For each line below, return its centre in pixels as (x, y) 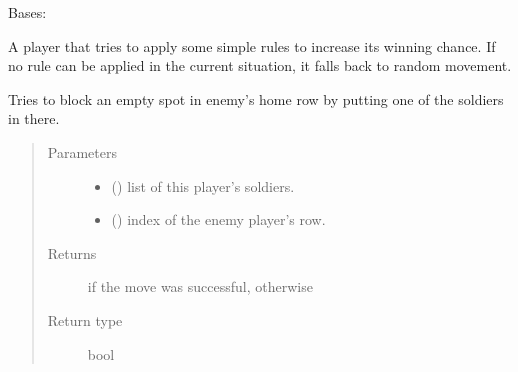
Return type (85, 319)
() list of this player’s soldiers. (203, 185)
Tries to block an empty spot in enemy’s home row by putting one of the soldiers (256, 98)
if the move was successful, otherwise (200, 286)
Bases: (27, 12)
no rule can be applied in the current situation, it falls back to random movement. (260, 65)
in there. (34, 118)
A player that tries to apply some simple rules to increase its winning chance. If (252, 45)
